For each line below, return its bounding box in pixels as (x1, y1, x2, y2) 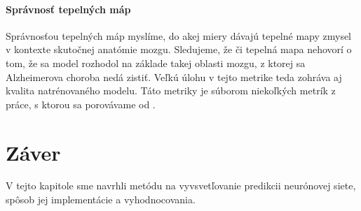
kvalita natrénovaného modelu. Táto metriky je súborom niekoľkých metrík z (6, 83, 336, 98)
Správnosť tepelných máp (6, 1, 131, 16)
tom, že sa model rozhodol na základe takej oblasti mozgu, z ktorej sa (6, 55, 306, 70)
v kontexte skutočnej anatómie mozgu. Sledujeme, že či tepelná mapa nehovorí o (6, 42, 352, 57)
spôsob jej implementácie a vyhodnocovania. (6, 192, 196, 207)
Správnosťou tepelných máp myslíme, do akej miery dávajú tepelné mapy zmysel (6, 28, 352, 43)
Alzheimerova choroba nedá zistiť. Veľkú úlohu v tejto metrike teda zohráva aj (6, 69, 342, 84)
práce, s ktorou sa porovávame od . (6, 96, 156, 111)
